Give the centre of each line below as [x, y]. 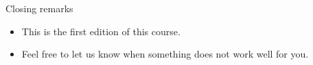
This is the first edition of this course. [101, 31]
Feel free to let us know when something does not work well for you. [165, 54]
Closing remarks [39, 8]
